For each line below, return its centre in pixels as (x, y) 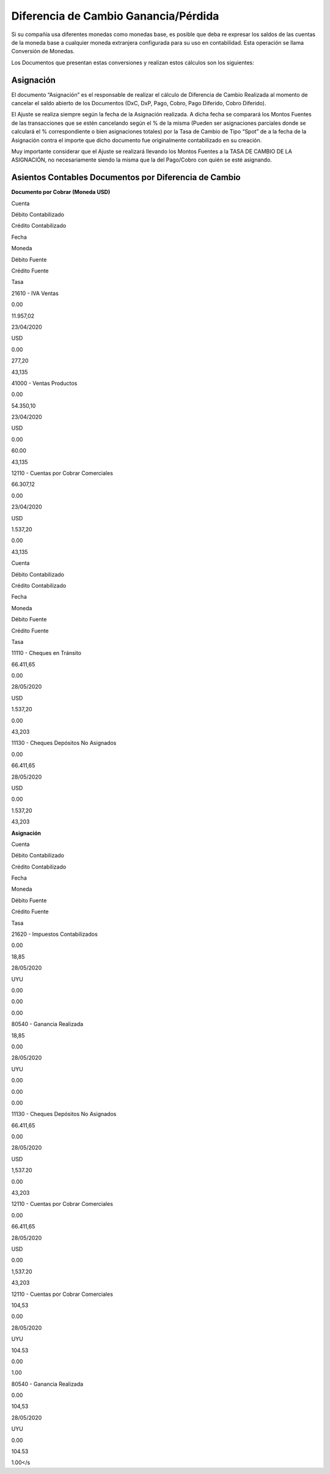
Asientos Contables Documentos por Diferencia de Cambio (126, 178)
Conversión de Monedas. (43, 51)
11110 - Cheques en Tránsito (46, 653)
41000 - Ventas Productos (44, 383)
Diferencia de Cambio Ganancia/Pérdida (115, 16)
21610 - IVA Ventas (35, 293)
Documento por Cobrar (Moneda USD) (61, 192)
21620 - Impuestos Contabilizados (54, 934)
